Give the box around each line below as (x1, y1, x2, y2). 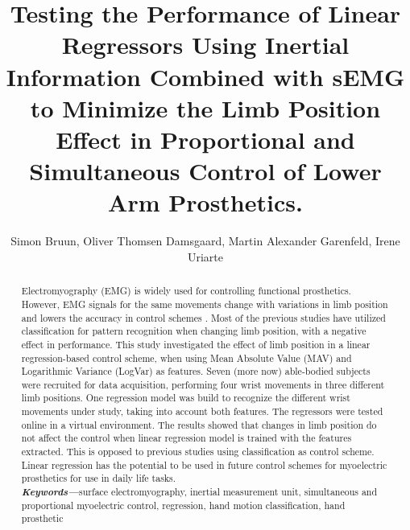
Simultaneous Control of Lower (29, 154, 382, 187)
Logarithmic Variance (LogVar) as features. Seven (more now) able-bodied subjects (21, 364, 371, 378)
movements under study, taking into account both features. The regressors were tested (21, 405, 383, 418)
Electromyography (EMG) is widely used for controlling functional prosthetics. (21, 284, 351, 298)
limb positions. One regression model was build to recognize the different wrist (21, 391, 350, 405)
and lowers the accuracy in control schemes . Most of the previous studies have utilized (21, 310, 386, 324)
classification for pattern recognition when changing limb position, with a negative (21, 324, 367, 338)
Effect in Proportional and (56, 122, 355, 155)
